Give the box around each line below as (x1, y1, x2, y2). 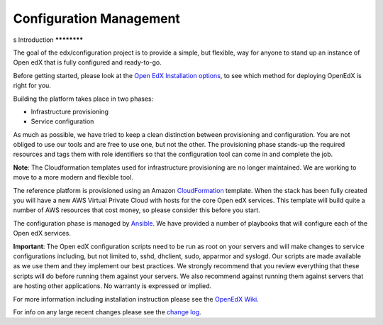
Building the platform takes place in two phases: (13, 94, 154, 103)
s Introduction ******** (13, 35, 84, 44)
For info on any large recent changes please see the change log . (13, 307, 201, 316)
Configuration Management (13, 11, 181, 26)
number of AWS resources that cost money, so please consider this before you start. (13, 206, 260, 214)
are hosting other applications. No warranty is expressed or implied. (13, 282, 212, 290)
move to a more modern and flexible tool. (13, 173, 134, 182)
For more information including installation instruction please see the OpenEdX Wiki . (13, 294, 259, 303)
